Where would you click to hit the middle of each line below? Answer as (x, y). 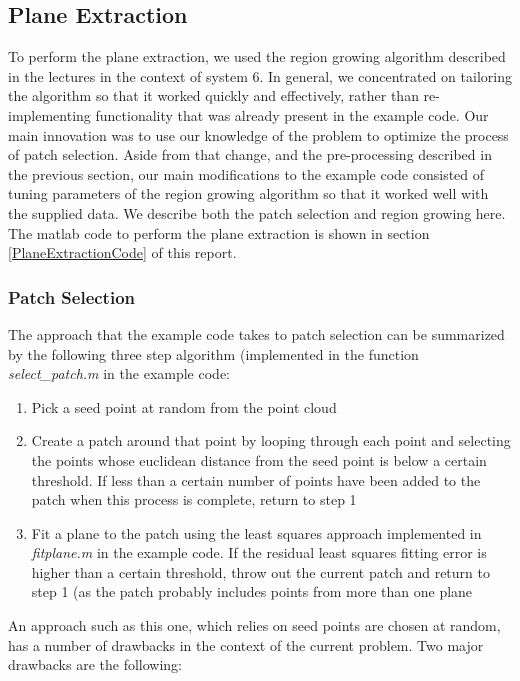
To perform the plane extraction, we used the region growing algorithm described (257, 56)
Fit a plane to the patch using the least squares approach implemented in (256, 532)
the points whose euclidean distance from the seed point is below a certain (259, 459)
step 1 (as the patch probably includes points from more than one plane (252, 591)
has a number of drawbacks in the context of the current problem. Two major (246, 644)
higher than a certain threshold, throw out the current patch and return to (260, 571)
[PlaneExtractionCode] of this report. (122, 252)
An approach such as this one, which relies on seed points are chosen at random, (254, 625)
